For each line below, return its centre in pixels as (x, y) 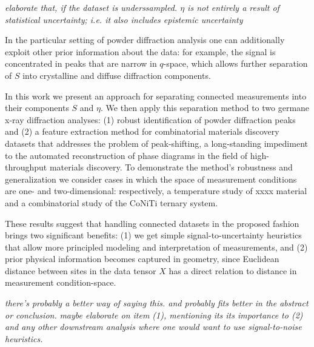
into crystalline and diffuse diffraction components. (117, 75)
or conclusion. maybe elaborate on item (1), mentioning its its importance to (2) (154, 315)
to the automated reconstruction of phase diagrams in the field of (126, 155)
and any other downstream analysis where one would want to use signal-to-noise (153, 327)
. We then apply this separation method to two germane (205, 108)
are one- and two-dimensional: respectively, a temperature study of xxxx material (156, 191)
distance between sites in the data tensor (81, 270)
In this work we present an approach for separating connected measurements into (156, 96)
